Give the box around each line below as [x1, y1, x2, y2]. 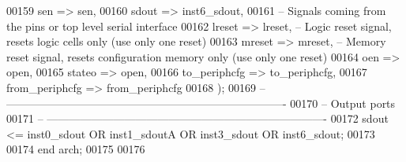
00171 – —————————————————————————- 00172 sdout [6, 110, 389, 127]
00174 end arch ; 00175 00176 [6, 141, 145, 157]
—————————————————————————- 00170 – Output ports [6, 94, 396, 111]
